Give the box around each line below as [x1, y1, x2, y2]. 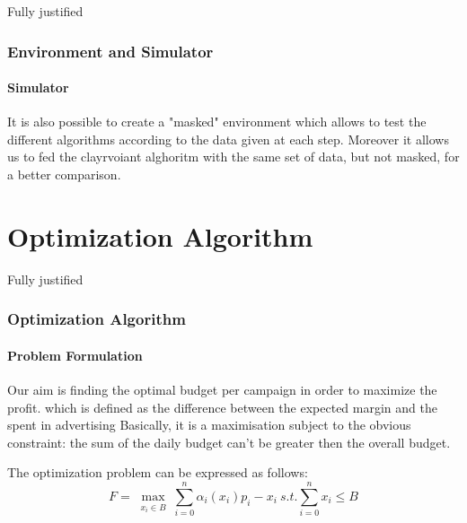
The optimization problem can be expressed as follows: [7, 463, 308, 482]
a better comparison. [7, 165, 121, 184]
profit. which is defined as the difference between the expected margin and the [7, 397, 437, 416]
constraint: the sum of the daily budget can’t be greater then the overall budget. [7, 432, 451, 451]
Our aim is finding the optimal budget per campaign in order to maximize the [7, 379, 437, 398]
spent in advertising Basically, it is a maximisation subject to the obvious [7, 415, 411, 434]
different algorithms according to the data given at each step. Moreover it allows [7, 129, 449, 148]
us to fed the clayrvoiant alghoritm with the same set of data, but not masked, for [7, 147, 460, 166]
